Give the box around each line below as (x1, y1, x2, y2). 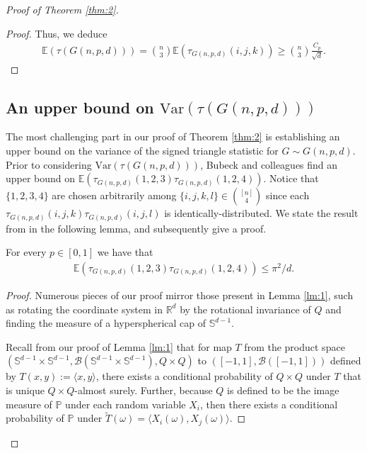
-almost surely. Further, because (74, 382, 213, 397)
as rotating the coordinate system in (6, 301, 163, 316)
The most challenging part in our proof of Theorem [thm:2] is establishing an (6, 129, 340, 144)
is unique (6, 382, 45, 397)
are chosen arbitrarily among (52, 188, 177, 203)
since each (266, 188, 310, 203)
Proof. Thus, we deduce (6, 26, 107, 40)
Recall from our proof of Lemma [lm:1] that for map (6, 339, 232, 354)
